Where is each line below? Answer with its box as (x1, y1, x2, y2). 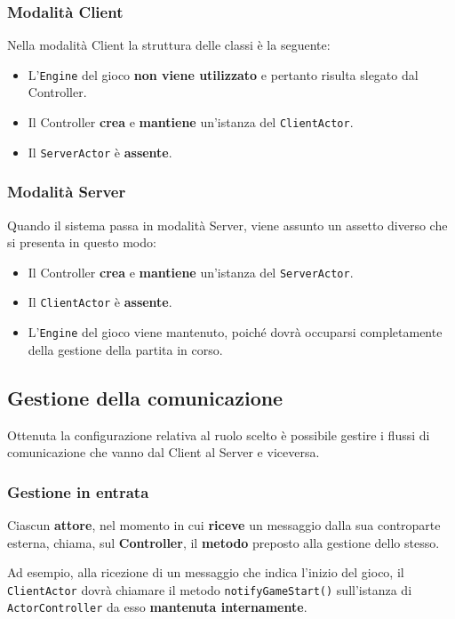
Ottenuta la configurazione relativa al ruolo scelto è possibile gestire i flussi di (7, 425, 430, 444)
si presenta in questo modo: (7, 233, 156, 252)
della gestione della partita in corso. (28, 340, 223, 358)
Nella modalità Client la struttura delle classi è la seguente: (7, 36, 331, 54)
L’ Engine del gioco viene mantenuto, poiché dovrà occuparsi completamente (28, 323, 443, 342)
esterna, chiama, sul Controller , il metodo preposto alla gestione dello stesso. (7, 533, 440, 551)
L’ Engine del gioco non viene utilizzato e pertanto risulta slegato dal (28, 65, 419, 84)
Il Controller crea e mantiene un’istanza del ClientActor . (28, 113, 354, 132)
